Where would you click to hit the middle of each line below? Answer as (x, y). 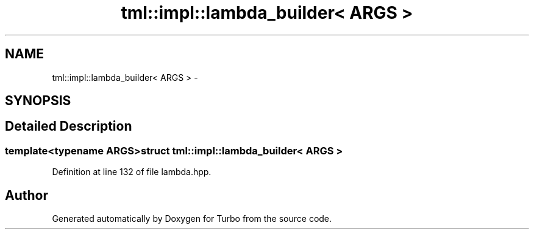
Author (27, 195)
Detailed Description (69, 126)
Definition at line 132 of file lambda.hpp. (132, 172)
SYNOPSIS (38, 101)
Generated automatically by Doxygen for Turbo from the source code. (192, 219)
